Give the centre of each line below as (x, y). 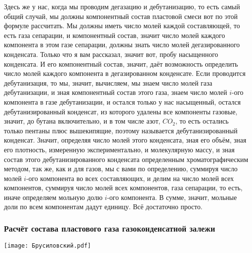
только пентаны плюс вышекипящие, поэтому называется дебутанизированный (121, 130)
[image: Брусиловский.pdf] (47, 246)
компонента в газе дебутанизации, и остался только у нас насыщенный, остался (122, 101)
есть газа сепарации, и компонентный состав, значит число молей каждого (115, 35)
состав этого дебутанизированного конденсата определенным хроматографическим (126, 159)
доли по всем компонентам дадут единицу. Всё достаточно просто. (103, 207)
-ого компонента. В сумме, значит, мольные (172, 197)
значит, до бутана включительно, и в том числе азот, (82, 121)
